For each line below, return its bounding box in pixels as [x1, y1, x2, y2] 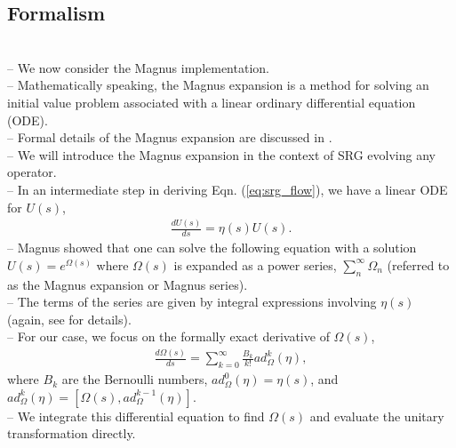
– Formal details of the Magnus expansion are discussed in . [7, 128, 332, 147]
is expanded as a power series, [173, 255, 337, 274]
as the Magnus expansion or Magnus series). [7, 275, 248, 293]
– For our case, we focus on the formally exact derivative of [7, 327, 330, 346]
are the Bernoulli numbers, [61, 370, 208, 388]
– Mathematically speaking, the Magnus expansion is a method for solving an [7, 76, 429, 94]
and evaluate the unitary [309, 406, 444, 425]
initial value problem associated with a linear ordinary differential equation [7, 92, 416, 111]
